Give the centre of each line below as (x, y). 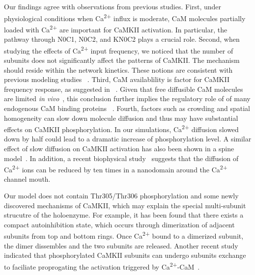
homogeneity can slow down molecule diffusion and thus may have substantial (121, 118)
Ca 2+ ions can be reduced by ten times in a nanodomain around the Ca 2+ (116, 169)
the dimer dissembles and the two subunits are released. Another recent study (121, 245)
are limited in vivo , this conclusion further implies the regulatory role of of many (127, 98)
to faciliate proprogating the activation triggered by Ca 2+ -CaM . (102, 266)
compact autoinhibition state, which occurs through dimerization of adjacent (119, 224)
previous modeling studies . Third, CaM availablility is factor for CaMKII (117, 79)
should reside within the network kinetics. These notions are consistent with (118, 69)
